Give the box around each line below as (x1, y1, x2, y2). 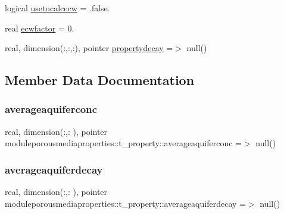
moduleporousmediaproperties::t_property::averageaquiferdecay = (5, 197, 246, 209)
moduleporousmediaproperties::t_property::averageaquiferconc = (5, 137, 242, 149)
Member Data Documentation (5, 71, 195, 89)
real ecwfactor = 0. (5, 21, 74, 34)
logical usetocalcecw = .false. (5, 2, 110, 14)
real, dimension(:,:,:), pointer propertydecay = (5, 42, 173, 54)
